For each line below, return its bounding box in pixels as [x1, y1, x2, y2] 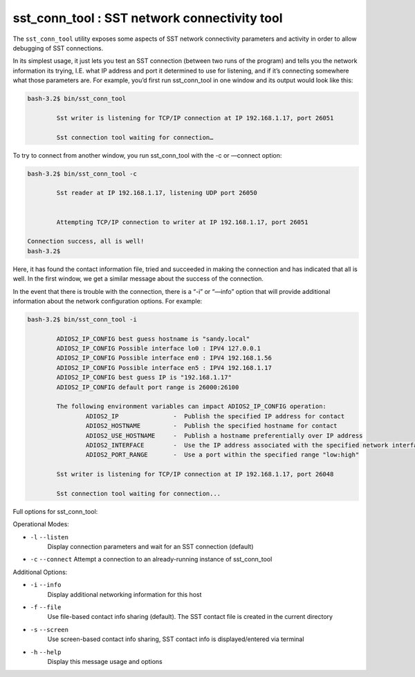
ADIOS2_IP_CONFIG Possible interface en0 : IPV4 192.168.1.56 [56, 354, 273, 362]
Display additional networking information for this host [47, 590, 202, 598]
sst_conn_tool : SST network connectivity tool [12, 10, 283, 26]
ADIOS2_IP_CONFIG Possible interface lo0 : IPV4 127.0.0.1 [56, 344, 261, 353]
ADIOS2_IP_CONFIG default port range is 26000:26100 [56, 383, 239, 391]
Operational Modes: [12, 520, 69, 528]
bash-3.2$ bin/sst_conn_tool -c [27, 169, 138, 178]
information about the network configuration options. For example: [12, 297, 203, 305]
